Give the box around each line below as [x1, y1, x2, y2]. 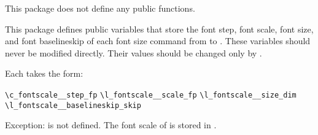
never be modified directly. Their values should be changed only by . [5, 46, 262, 59]
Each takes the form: [5, 67, 83, 80]
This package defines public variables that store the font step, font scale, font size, [5, 22, 314, 35]
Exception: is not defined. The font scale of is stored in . [5, 118, 217, 131]
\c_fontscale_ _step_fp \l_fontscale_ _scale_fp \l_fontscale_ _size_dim [5, 90, 297, 99]
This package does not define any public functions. [5, 2, 195, 14]
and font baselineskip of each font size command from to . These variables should [5, 34, 311, 47]
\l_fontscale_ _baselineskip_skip [5, 101, 141, 110]
